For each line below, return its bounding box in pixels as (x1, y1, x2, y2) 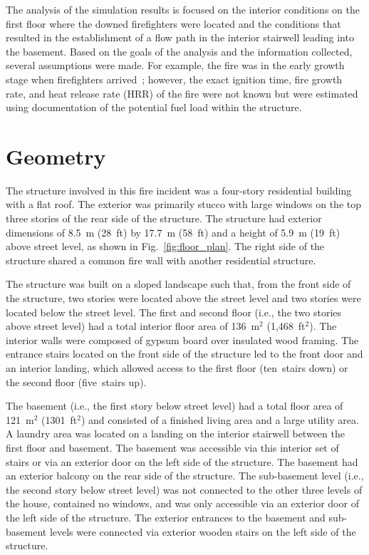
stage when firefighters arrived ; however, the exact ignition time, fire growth (6, 71, 343, 86)
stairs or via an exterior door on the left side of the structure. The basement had (6, 454, 358, 469)
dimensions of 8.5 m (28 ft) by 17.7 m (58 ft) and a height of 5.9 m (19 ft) (6, 224, 341, 239)
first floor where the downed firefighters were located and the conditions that (6, 16, 341, 31)
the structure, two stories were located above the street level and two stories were (6, 291, 361, 306)
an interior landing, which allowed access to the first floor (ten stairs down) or (6, 361, 348, 375)
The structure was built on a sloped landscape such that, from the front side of (6, 276, 351, 291)
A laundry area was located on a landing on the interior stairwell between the (6, 426, 345, 441)
